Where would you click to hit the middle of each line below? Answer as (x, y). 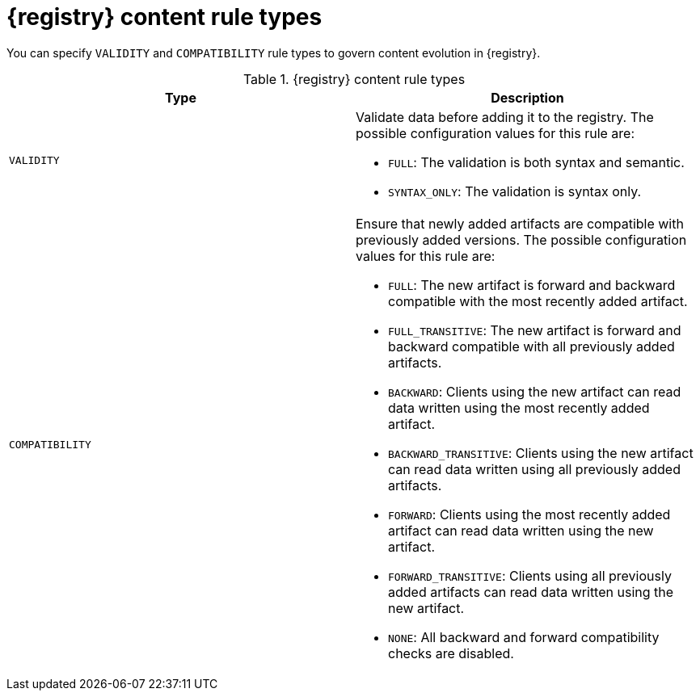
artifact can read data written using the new (521, 530)
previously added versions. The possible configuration (521, 239)
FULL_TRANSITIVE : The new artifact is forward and (535, 330)
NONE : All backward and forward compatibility (524, 637)
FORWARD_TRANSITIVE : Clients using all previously (530, 575)
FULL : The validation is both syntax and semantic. (536, 162)
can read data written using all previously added (534, 469)
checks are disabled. (451, 653)
